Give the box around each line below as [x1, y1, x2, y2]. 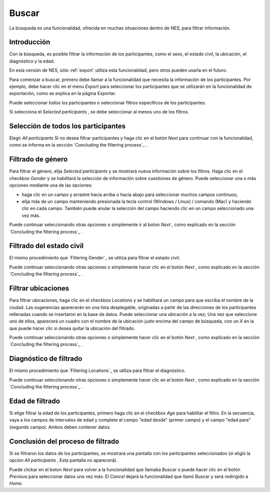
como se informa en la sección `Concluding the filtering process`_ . [9, 142, 147, 148]
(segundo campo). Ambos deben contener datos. [9, 424, 111, 430]
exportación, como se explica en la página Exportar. [9, 90, 116, 96]
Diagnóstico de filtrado [9, 354, 82, 363]
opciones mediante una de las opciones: [9, 182, 92, 188]
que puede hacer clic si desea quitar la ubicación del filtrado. [9, 325, 135, 331]
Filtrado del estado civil [9, 241, 84, 250]
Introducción [9, 38, 50, 46]
